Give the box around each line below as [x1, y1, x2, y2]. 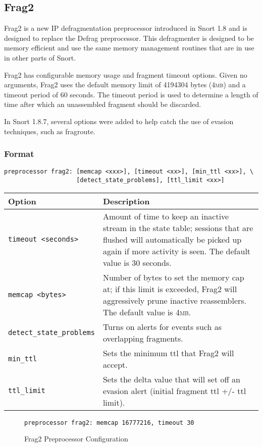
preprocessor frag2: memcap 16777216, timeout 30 [24, 419, 194, 426]
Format [4, 147, 34, 160]
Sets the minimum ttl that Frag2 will [102, 347, 234, 359]
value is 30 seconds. [102, 256, 172, 268]
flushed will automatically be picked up [102, 233, 242, 245]
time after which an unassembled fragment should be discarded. [4, 99, 201, 109]
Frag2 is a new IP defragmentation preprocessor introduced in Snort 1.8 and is [4, 23, 247, 33]
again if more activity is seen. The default [102, 245, 251, 257]
